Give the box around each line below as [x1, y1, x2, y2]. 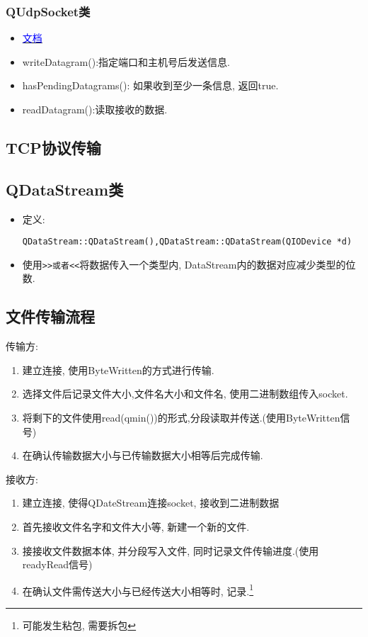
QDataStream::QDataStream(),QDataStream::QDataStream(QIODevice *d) [22, 237, 352, 247]
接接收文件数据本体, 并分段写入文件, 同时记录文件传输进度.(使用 [22, 543, 319, 558]
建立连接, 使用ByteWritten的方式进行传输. [22, 362, 214, 377]
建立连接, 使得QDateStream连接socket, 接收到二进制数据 [22, 495, 280, 510]
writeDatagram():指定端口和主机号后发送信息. [22, 54, 230, 69]
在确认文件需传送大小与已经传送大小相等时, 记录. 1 [22, 581, 254, 598]
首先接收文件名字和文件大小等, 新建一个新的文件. [22, 519, 250, 534]
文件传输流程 [6, 305, 95, 327]
